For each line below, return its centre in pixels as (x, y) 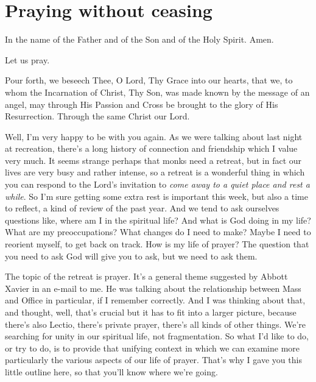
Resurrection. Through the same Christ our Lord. (97, 116)
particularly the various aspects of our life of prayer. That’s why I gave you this (153, 360)
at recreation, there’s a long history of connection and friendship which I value (151, 148)
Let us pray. (27, 59)
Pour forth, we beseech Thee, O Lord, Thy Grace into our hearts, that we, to (149, 80)
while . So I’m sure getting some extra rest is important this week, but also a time (157, 196)
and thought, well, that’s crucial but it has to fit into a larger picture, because (151, 312)
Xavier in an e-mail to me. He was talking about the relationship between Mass (153, 288)
